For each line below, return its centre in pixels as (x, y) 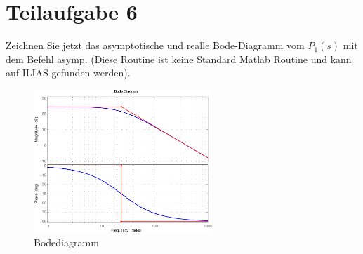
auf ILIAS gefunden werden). (68, 73)
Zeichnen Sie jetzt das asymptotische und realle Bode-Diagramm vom (155, 45)
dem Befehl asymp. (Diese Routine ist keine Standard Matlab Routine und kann (179, 59)
